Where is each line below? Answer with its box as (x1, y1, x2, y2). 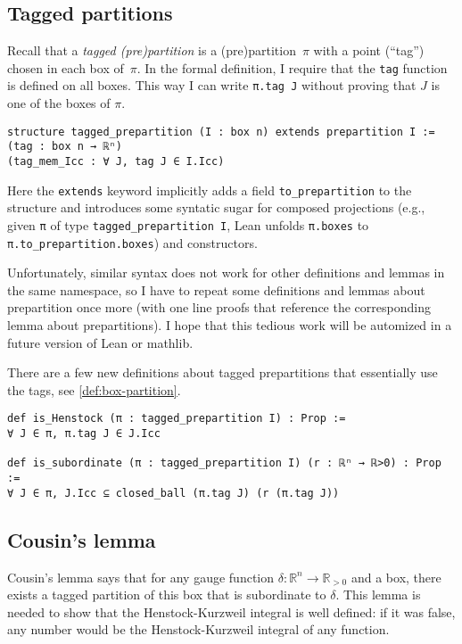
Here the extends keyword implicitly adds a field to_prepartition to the (7, 180, 412, 199)
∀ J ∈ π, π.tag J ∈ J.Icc (7, 427, 161, 441)
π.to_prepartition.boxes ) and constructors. (7, 233, 258, 252)
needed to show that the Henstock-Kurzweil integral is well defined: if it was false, (7, 602, 456, 621)
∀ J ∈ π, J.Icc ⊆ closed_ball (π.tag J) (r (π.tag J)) (7, 486, 340, 500)
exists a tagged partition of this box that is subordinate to (7, 585, 326, 604)
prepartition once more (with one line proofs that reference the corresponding (7, 298, 431, 317)
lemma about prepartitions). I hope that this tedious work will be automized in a (7, 316, 452, 334)
